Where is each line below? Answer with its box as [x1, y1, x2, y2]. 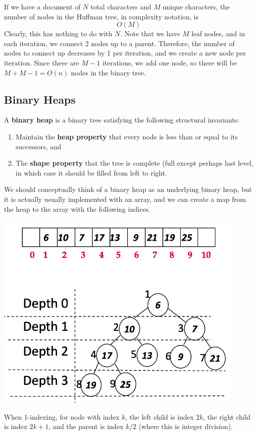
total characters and [90, 1, 152, 11]
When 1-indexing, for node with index [4, 411, 120, 422]
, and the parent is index [49, 421, 124, 432]
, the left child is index [125, 411, 194, 422]
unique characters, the [162, 1, 230, 11]
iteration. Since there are [4, 57, 79, 67]
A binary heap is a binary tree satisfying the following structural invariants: [4, 115, 240, 125]
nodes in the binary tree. [71, 67, 146, 77]
